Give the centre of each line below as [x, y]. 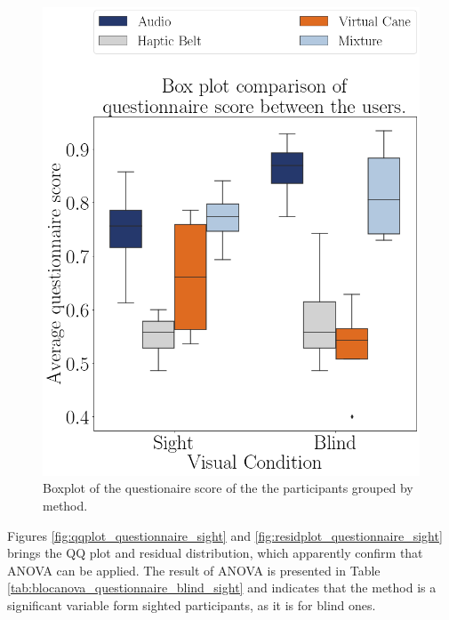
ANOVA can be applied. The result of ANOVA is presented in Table [194, 570]
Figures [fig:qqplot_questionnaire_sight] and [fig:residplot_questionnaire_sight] [225, 535]
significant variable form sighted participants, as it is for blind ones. [192, 605]
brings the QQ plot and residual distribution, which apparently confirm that [215, 553]
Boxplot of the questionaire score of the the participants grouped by [228, 488]
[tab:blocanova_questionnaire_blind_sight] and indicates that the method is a [222, 588]
